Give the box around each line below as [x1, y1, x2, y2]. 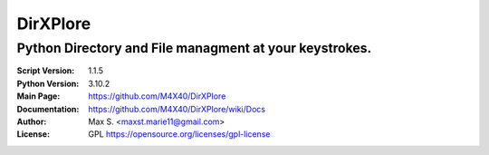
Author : [16, 116, 47, 127]
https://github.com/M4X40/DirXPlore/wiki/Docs [88, 103, 266, 114]
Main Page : [16, 91, 61, 102]
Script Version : [16, 65, 75, 76]
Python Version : [16, 78, 80, 89]
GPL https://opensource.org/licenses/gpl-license [88, 129, 271, 140]
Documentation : [16, 103, 80, 114]
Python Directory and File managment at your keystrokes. [16, 40, 372, 56]
